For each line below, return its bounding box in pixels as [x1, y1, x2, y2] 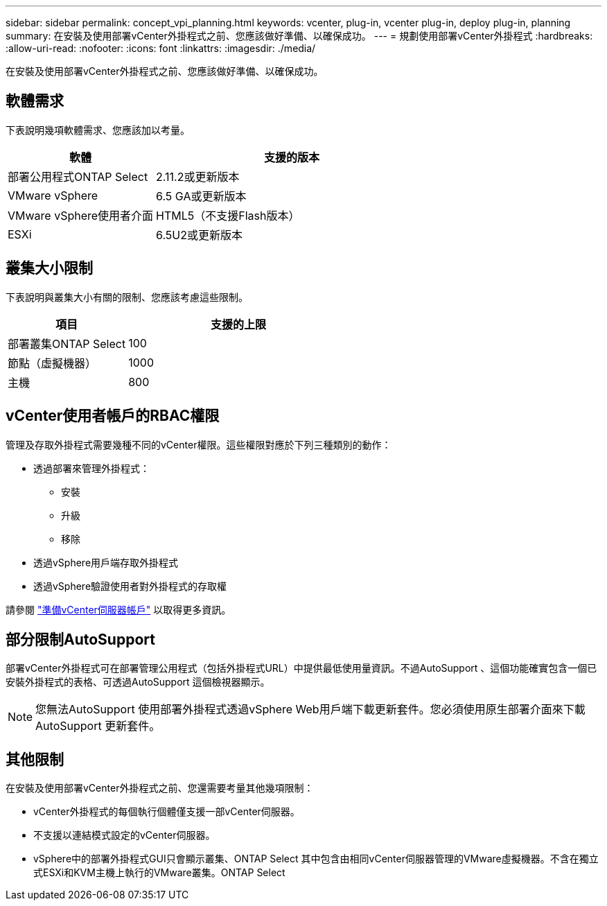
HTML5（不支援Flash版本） [156, 208, 300, 223]
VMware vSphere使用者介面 [8, 208, 154, 223]
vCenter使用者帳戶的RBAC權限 [6, 407, 220, 425]
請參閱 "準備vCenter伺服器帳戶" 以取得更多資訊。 [6, 603, 231, 616]
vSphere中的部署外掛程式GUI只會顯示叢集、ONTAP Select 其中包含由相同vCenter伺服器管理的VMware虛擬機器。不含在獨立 [33, 853, 599, 865]
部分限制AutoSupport [6, 630, 155, 648]
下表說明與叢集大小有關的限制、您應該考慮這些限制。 [6, 290, 248, 303]
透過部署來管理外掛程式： [33, 462, 150, 474]
